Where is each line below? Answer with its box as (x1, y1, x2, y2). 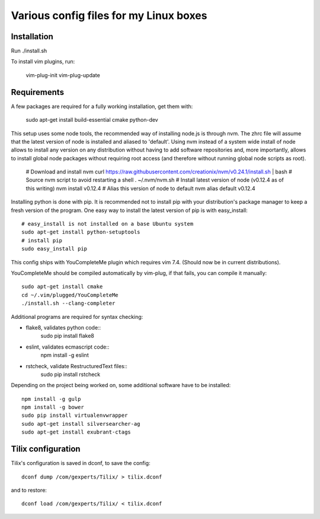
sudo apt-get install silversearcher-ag (21, 420, 140, 427)
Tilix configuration (11, 444, 81, 454)
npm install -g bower (21, 404, 84, 411)
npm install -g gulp (21, 395, 81, 402)
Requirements (11, 87, 65, 97)
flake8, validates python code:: (25, 324, 101, 331)
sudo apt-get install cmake (21, 283, 103, 290)
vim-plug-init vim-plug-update (25, 71, 100, 78)
